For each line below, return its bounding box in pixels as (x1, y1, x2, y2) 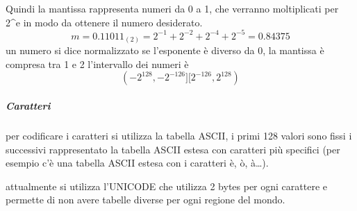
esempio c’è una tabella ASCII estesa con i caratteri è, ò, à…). (6, 155, 269, 170)
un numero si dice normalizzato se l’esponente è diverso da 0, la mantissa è (6, 43, 324, 58)
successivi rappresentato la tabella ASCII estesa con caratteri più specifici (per (6, 142, 340, 156)
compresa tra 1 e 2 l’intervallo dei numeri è (6, 56, 189, 71)
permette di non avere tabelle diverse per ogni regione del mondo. (6, 192, 285, 207)
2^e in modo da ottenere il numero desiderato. (6, 15, 203, 29)
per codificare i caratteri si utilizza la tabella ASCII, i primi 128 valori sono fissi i (6, 128, 352, 142)
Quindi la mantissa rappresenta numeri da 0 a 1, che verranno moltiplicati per (6, 1, 339, 15)
